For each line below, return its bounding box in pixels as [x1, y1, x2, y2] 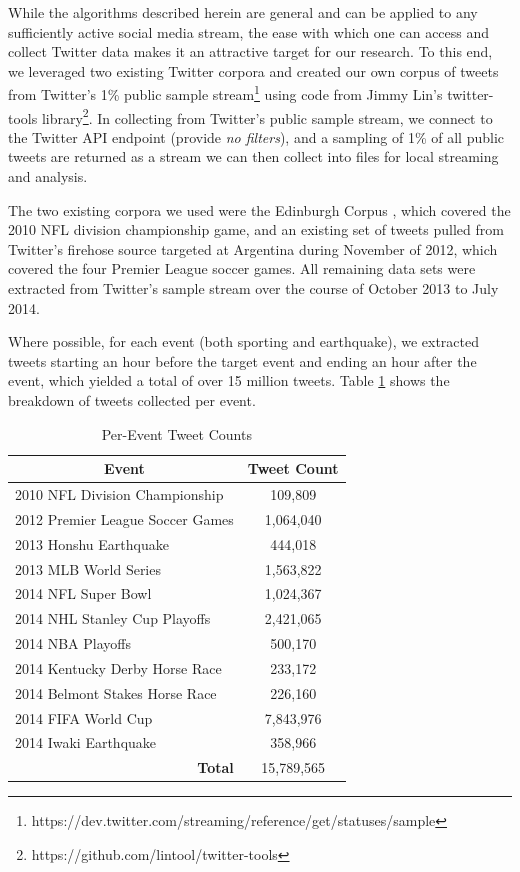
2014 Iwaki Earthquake [15, 732, 157, 753]
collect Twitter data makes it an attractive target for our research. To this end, [8, 41, 493, 62]
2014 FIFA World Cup [15, 707, 153, 728]
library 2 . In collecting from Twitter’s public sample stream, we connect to [41, 104, 493, 128]
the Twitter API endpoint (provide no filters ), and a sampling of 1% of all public [8, 126, 505, 147]
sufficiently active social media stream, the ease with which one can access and [8, 21, 490, 42]
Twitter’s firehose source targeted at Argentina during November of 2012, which [8, 238, 498, 259]
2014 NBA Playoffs [15, 633, 131, 654]
